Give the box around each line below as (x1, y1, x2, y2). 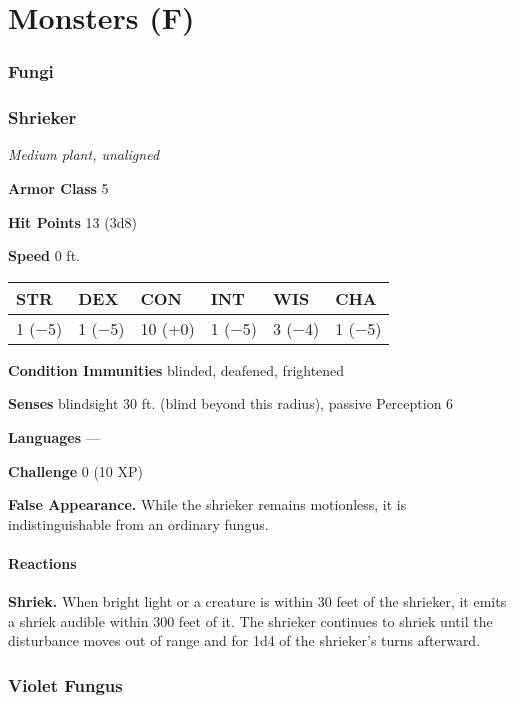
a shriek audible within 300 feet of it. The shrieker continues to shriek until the (8, 610, 493, 631)
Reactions (8, 552, 77, 573)
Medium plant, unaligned (8, 144, 160, 165)
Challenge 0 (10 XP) (8, 460, 144, 481)
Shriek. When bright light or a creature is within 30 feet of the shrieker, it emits (8, 591, 507, 612)
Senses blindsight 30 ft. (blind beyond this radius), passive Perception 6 (8, 393, 454, 414)
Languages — (8, 427, 100, 447)
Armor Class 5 (8, 178, 109, 199)
